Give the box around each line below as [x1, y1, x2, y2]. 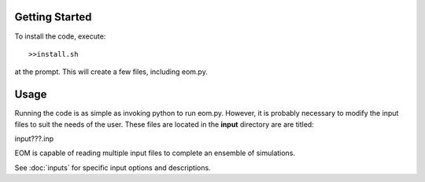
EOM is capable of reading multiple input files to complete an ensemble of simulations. [14, 148, 295, 158]
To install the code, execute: [14, 32, 106, 41]
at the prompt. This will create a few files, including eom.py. [14, 67, 208, 76]
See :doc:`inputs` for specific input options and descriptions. [14, 162, 212, 173]
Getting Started [14, 10, 92, 24]
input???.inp [14, 134, 54, 143]
